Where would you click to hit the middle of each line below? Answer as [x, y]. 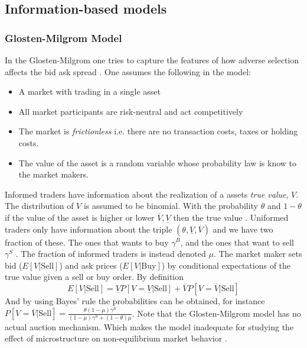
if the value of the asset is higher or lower [80, 217]
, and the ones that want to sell [237, 242]
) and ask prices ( [91, 265]
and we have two [243, 229]
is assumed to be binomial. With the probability [171, 206]
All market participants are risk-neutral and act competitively [131, 111]
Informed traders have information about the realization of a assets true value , [147, 194]
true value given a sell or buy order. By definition [94, 277]
